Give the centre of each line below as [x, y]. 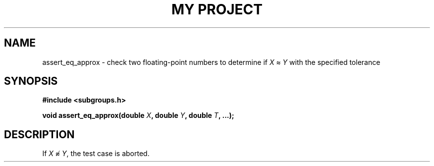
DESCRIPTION [39, 134]
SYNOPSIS [31, 81]
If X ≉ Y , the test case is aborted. [96, 154]
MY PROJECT [217, 9]
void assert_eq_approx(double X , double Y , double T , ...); [138, 115]
